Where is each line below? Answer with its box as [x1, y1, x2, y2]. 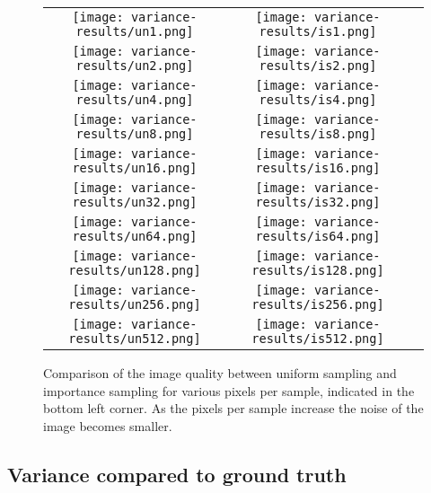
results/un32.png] [72, 195, 198, 209]
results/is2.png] [259, 58, 377, 73]
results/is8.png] [259, 127, 377, 141]
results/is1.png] [259, 24, 377, 39]
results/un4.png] [75, 92, 194, 107]
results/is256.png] [251, 297, 384, 312]
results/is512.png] [251, 331, 384, 346]
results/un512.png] [68, 331, 201, 346]
